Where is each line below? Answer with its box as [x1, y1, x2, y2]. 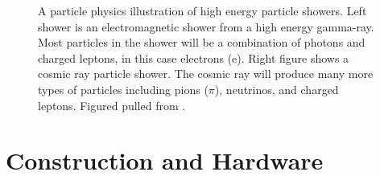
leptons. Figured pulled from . [38, 96, 186, 113]
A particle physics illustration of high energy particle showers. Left [38, 2, 367, 18]
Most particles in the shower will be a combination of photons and [38, 34, 366, 51]
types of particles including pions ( [38, 80, 209, 97]
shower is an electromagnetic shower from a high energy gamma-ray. [38, 18, 374, 35]
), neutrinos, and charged [214, 80, 339, 97]
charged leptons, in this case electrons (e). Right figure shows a [38, 49, 349, 66]
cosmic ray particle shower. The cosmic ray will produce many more [38, 65, 374, 82]
